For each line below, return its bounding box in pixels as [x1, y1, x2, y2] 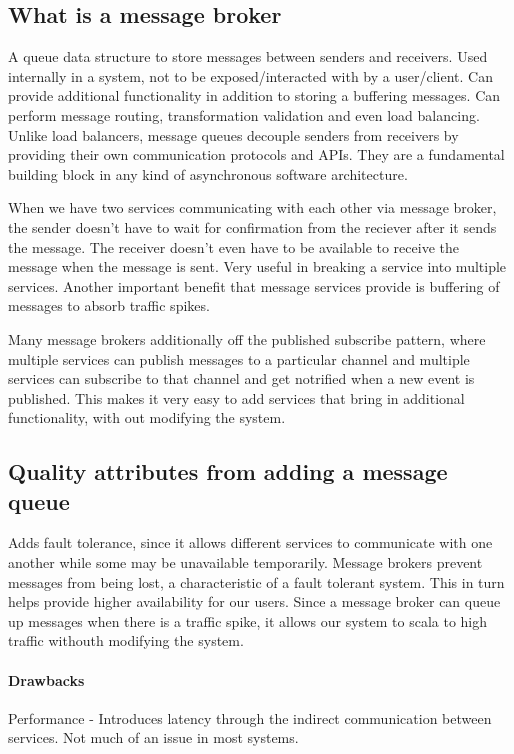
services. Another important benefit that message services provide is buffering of [8, 275, 500, 296]
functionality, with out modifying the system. [8, 407, 286, 428]
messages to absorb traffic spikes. [8, 295, 210, 316]
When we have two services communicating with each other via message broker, [8, 197, 497, 218]
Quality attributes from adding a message [8, 456, 448, 487]
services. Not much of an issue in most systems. [8, 727, 299, 748]
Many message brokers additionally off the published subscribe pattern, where [8, 328, 486, 349]
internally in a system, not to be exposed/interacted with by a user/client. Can [8, 65, 493, 86]
